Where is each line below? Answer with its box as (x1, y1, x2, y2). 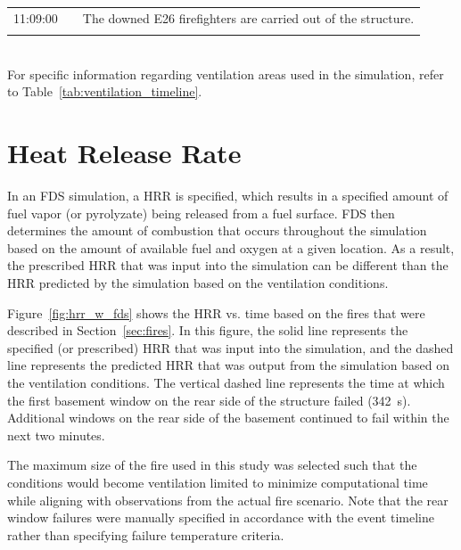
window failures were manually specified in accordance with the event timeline (7, 508, 434, 527)
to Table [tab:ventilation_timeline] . (7, 82, 202, 101)
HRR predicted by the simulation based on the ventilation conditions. (7, 273, 389, 291)
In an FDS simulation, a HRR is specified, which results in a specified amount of (7, 186, 449, 204)
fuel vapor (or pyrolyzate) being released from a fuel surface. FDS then (7, 203, 395, 222)
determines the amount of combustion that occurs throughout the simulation (7, 221, 427, 240)
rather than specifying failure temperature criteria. (7, 525, 284, 544)
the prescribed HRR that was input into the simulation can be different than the (7, 256, 449, 275)
